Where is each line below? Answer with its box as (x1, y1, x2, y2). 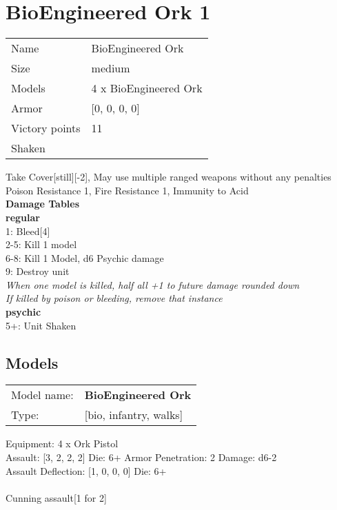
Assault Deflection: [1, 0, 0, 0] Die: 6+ (6, 463, 167, 478)
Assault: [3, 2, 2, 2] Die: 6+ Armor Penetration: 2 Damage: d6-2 (6, 450, 277, 465)
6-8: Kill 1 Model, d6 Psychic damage (6, 250, 164, 265)
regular (6, 210, 40, 224)
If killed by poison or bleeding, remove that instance (6, 291, 223, 305)
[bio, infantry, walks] (84, 407, 183, 423)
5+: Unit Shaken (6, 318, 76, 332)
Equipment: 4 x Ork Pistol (6, 436, 119, 451)
